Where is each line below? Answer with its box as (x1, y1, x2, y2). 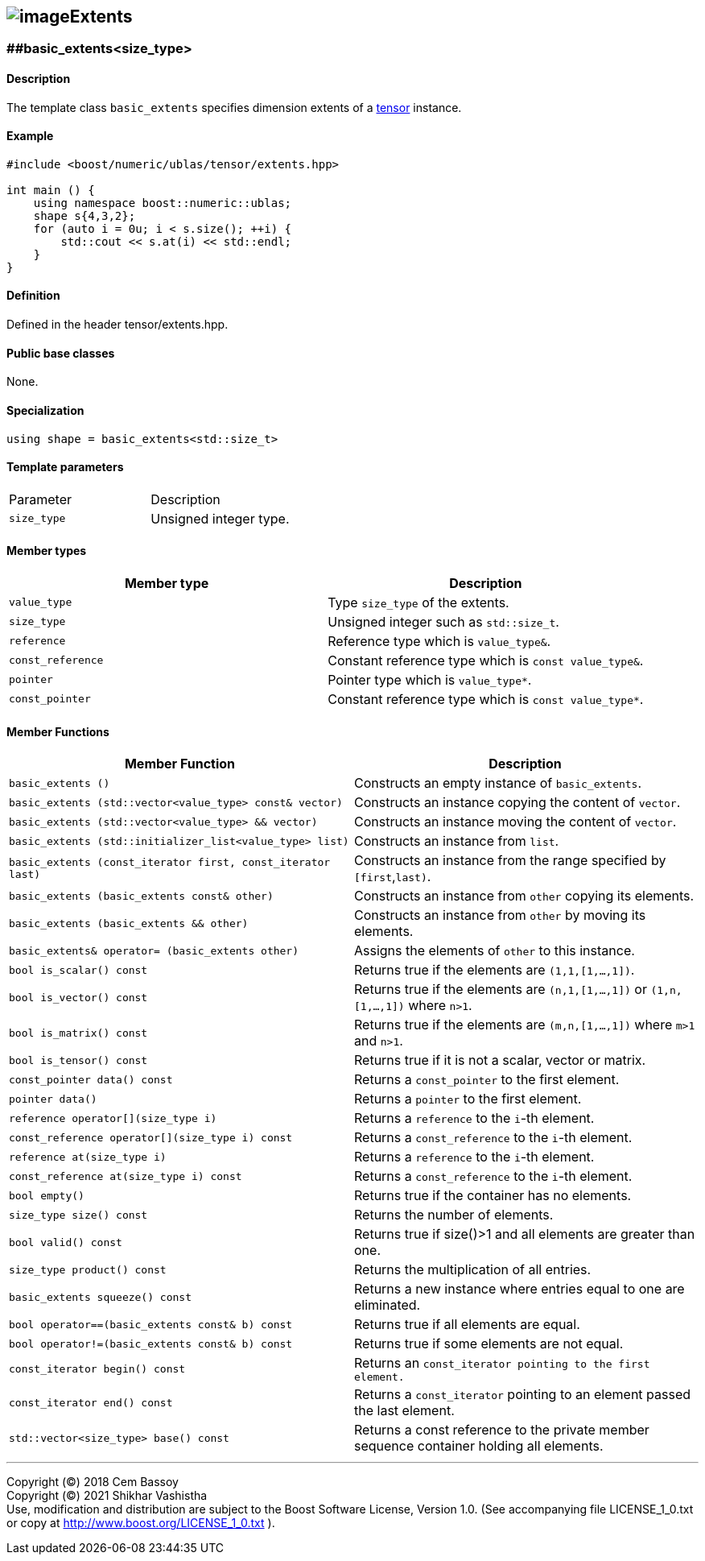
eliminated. (354, 1297, 421, 1314)
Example (6, 129, 54, 143)
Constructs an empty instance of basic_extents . (354, 775, 642, 792)
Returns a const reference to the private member (354, 1422, 649, 1439)
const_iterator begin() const (9, 1363, 186, 1376)
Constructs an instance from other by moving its (354, 907, 646, 924)
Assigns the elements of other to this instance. (354, 942, 635, 959)
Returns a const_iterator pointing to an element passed (354, 1386, 691, 1403)
